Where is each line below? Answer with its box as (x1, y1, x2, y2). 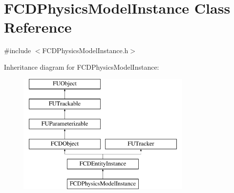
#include (4, 45, 31, 56)
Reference (4, 17, 72, 37)
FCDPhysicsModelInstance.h (42, 45, 128, 56)
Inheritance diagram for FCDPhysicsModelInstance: (4, 61, 159, 72)
